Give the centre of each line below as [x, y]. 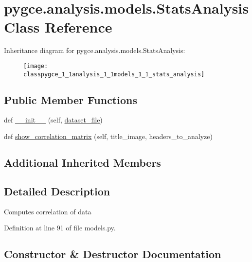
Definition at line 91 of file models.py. [60, 228]
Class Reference [58, 27]
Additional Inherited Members [82, 162]
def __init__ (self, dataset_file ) [53, 120]
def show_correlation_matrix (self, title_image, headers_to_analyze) [108, 136]
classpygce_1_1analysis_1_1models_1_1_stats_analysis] [114, 74]
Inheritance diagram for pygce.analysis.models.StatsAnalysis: [95, 50]
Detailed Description [57, 191]
